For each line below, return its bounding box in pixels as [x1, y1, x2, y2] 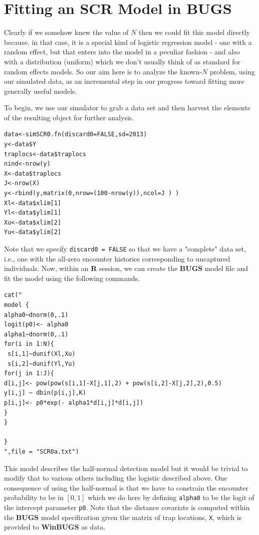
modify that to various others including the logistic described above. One [4, 473, 228, 483]
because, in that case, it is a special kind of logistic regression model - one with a [4, 36, 252, 47]
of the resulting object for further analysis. [4, 112, 134, 122]
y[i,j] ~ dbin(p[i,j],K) [4, 389, 86, 397]
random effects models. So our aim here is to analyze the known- [4, 66, 202, 76]
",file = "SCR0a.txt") [4, 448, 79, 455]
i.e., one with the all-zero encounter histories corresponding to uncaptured [4, 253, 231, 264]
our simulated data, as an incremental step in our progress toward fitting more [4, 76, 245, 86]
